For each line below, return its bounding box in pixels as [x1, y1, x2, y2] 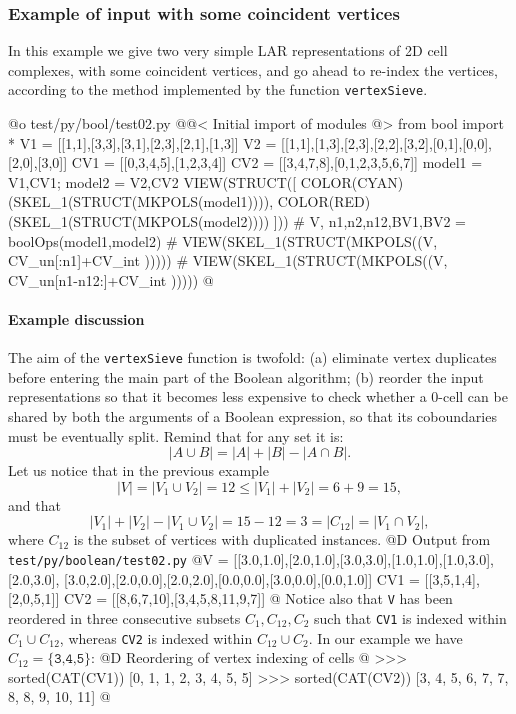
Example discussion [8, 309, 145, 329]
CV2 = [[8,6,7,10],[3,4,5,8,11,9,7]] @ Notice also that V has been [64, 588, 453, 609]
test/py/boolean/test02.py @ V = [8, 549, 229, 570]
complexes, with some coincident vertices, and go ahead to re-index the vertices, [8, 59, 498, 80]
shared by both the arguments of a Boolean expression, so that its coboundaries [8, 406, 497, 427]
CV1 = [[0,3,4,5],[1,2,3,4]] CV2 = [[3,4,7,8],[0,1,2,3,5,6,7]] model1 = [71, 152, 483, 173]
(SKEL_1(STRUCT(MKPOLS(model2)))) [8, 211, 270, 232]
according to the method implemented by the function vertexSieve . [8, 79, 428, 100]
